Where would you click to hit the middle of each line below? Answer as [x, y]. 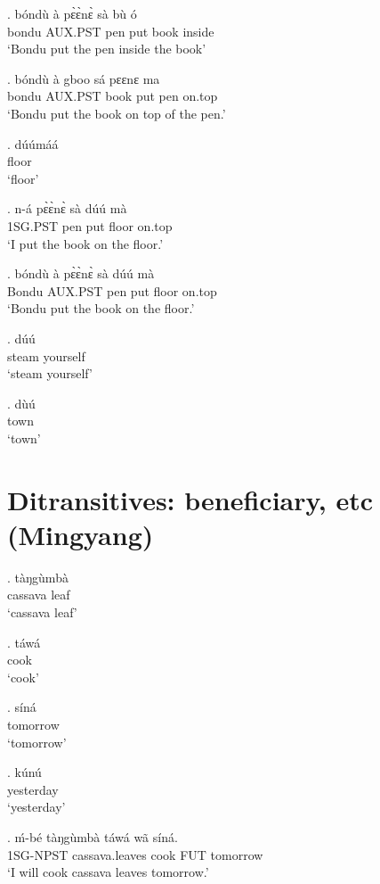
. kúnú [24, 772]
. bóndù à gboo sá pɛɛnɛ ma [84, 78]
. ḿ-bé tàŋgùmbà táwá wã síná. [93, 836]
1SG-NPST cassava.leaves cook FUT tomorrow [135, 854]
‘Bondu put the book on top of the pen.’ [117, 113]
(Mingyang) [81, 534]
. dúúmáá [33, 143]
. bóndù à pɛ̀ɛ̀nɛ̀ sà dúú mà [81, 273]
